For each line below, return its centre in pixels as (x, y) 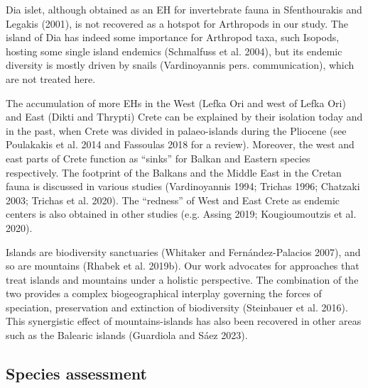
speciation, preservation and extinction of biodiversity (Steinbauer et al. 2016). (177, 307)
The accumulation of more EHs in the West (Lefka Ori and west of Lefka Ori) (176, 102)
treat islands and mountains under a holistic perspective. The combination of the (182, 279)
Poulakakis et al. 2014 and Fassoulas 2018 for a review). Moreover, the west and (180, 144)
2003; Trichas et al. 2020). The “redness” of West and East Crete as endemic (173, 200)
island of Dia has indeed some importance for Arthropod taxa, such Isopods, (173, 37)
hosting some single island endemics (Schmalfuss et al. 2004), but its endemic (174, 51)
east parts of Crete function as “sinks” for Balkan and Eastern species (158, 158)
